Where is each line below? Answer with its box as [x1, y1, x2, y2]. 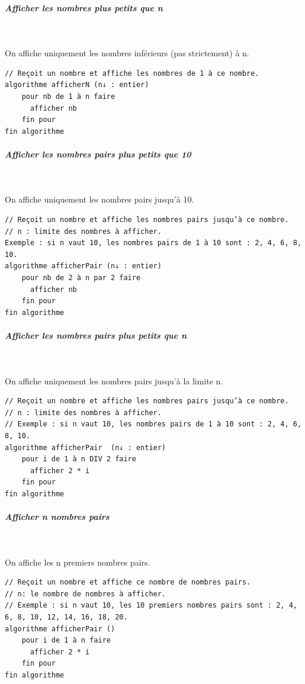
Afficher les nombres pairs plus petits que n [5, 329, 187, 341]
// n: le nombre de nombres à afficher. [5, 589, 166, 598]
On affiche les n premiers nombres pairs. [5, 555, 150, 568]
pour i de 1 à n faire [21, 636, 111, 645]
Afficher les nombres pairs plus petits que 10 [5, 147, 191, 160]
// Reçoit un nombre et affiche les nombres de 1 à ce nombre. [5, 69, 259, 78]
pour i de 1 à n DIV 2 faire [21, 455, 136, 464]
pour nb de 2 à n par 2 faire [21, 274, 141, 282]
